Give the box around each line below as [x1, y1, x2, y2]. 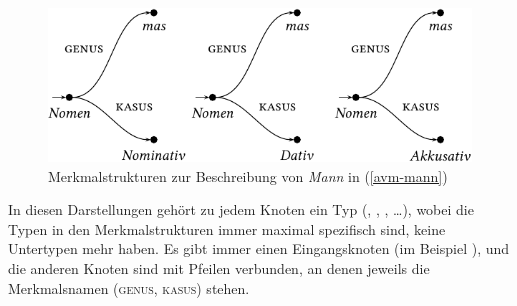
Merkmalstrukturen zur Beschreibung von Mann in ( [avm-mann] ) [48, 165, 448, 186]
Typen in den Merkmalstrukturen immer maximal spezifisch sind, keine [8, 218, 446, 239]
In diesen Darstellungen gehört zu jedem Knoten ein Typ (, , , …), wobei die [8, 199, 474, 220]
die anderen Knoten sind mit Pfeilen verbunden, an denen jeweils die [8, 257, 430, 278]
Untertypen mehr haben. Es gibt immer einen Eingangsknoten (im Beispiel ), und [8, 238, 510, 259]
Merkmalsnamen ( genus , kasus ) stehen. [8, 277, 250, 298]
